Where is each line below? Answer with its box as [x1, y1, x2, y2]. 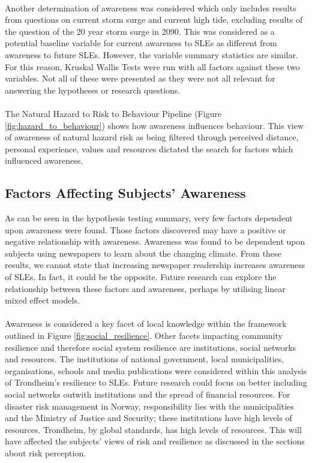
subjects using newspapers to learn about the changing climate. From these [5, 246, 281, 259]
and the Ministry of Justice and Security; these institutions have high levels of [5, 411, 292, 424]
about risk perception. [5, 446, 86, 459]
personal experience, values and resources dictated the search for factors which [5, 142, 293, 155]
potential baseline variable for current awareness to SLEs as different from [5, 37, 277, 49]
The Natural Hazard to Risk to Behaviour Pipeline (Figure [5, 107, 222, 119]
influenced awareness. [5, 154, 83, 167]
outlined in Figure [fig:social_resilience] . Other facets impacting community [5, 329, 283, 342]
